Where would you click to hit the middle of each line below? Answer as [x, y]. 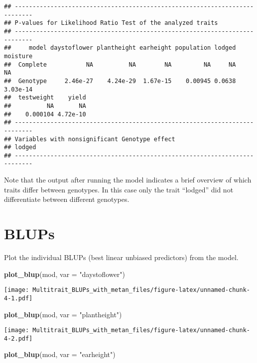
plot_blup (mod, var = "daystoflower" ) [64, 274]
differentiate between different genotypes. [67, 199]
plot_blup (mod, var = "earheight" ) [60, 354]
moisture [18, 56]
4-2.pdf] [18, 338]
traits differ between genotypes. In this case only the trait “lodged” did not [119, 189]
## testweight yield [45, 98]
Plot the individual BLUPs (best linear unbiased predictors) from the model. [121, 257]
